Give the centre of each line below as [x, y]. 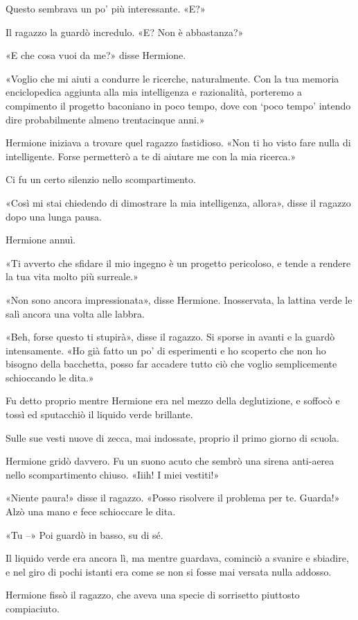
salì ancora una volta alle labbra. [75, 313]
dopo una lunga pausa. [54, 216]
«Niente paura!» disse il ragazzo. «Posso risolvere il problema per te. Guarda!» [173, 498]
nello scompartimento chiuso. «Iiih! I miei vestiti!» [113, 474]
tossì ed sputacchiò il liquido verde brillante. [99, 414]
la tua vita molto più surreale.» [72, 276]
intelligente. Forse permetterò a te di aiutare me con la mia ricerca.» [151, 156]
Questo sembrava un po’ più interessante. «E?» [106, 8]
